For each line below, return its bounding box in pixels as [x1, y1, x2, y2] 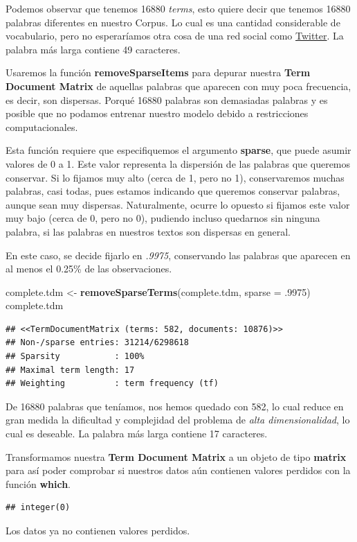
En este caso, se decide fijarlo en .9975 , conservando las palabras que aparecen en [6, 247, 351, 262]
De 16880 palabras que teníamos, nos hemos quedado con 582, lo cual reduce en [6, 399, 344, 413]
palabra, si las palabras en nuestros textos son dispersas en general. [6, 224, 291, 238]
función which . [6, 476, 71, 491]
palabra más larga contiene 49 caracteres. [6, 42, 181, 56]
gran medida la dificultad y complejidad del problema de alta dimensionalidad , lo [6, 412, 350, 427]
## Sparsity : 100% [6, 351, 145, 362]
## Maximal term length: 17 [6, 365, 135, 375]
